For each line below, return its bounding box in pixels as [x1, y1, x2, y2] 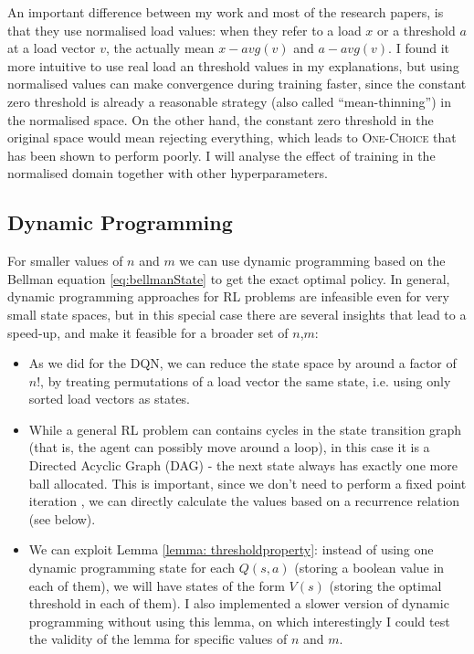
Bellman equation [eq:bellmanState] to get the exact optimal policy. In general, [7, 269, 450, 288]
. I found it [388, 38, 450, 58]
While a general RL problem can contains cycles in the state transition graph [28, 419, 462, 438]
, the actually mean [105, 38, 215, 58]
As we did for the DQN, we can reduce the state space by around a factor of [28, 353, 457, 373]
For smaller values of [7, 251, 123, 270]
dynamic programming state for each [28, 558, 236, 577]
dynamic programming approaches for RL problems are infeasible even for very [7, 287, 449, 306]
